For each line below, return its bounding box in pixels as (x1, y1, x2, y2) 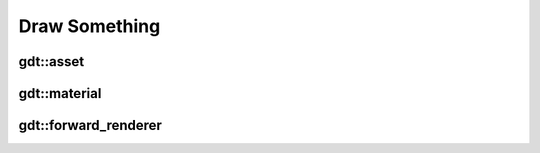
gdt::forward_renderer (18, 117, 162, 134)
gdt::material (18, 85, 102, 102)
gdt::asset (18, 53, 85, 70)
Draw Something (18, 15, 161, 37)
